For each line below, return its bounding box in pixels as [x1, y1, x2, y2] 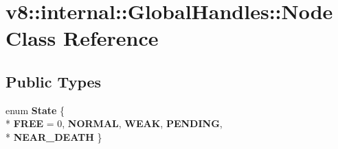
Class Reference [5, 24, 159, 52]
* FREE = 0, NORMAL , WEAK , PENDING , [5, 116, 223, 131]
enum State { [5, 103, 65, 117]
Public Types [5, 70, 102, 92]
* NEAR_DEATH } [5, 129, 102, 144]
